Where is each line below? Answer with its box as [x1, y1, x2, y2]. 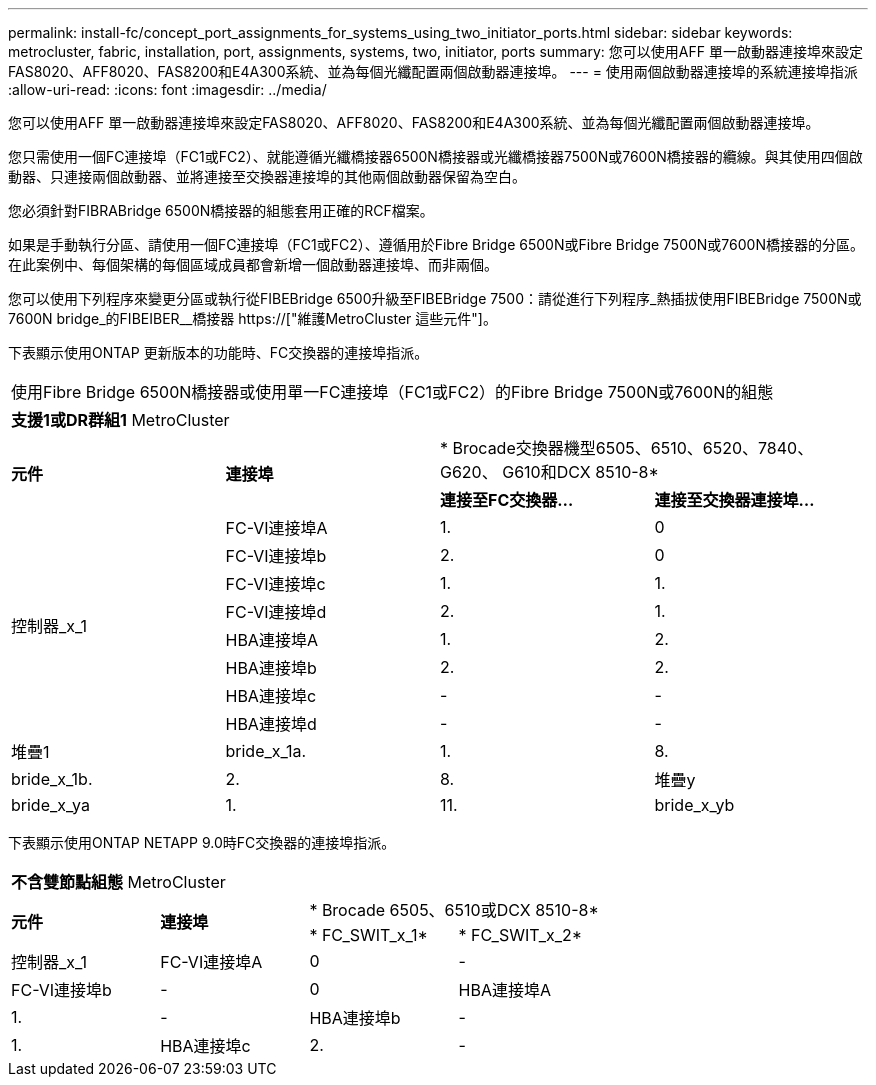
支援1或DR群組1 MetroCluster [11, 410, 230, 430]
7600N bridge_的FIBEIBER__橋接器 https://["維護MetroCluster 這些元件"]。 [8, 310, 497, 327]
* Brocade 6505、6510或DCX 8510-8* [309, 900, 599, 920]
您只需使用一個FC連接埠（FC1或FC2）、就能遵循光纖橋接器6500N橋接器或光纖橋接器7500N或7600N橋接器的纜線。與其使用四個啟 [8, 148, 863, 165]
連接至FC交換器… [440, 490, 574, 510]
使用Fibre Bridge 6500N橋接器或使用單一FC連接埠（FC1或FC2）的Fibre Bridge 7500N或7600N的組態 [11, 382, 774, 402]
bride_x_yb [654, 795, 735, 815]
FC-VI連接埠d [225, 602, 327, 622]
